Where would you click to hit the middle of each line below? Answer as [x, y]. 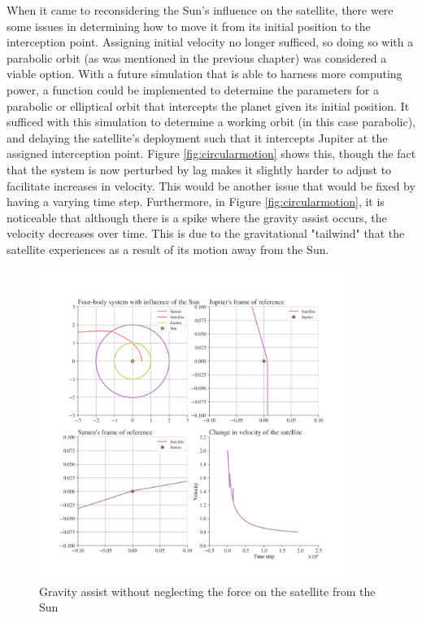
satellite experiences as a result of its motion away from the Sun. [168, 249]
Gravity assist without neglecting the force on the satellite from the [207, 591]
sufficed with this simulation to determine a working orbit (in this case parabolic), [211, 122]
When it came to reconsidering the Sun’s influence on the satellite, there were [200, 10]
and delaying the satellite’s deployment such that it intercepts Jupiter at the [197, 137]
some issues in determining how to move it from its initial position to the [189, 26]
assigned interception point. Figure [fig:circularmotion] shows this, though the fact [211, 153]
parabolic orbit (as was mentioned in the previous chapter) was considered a [197, 57]
